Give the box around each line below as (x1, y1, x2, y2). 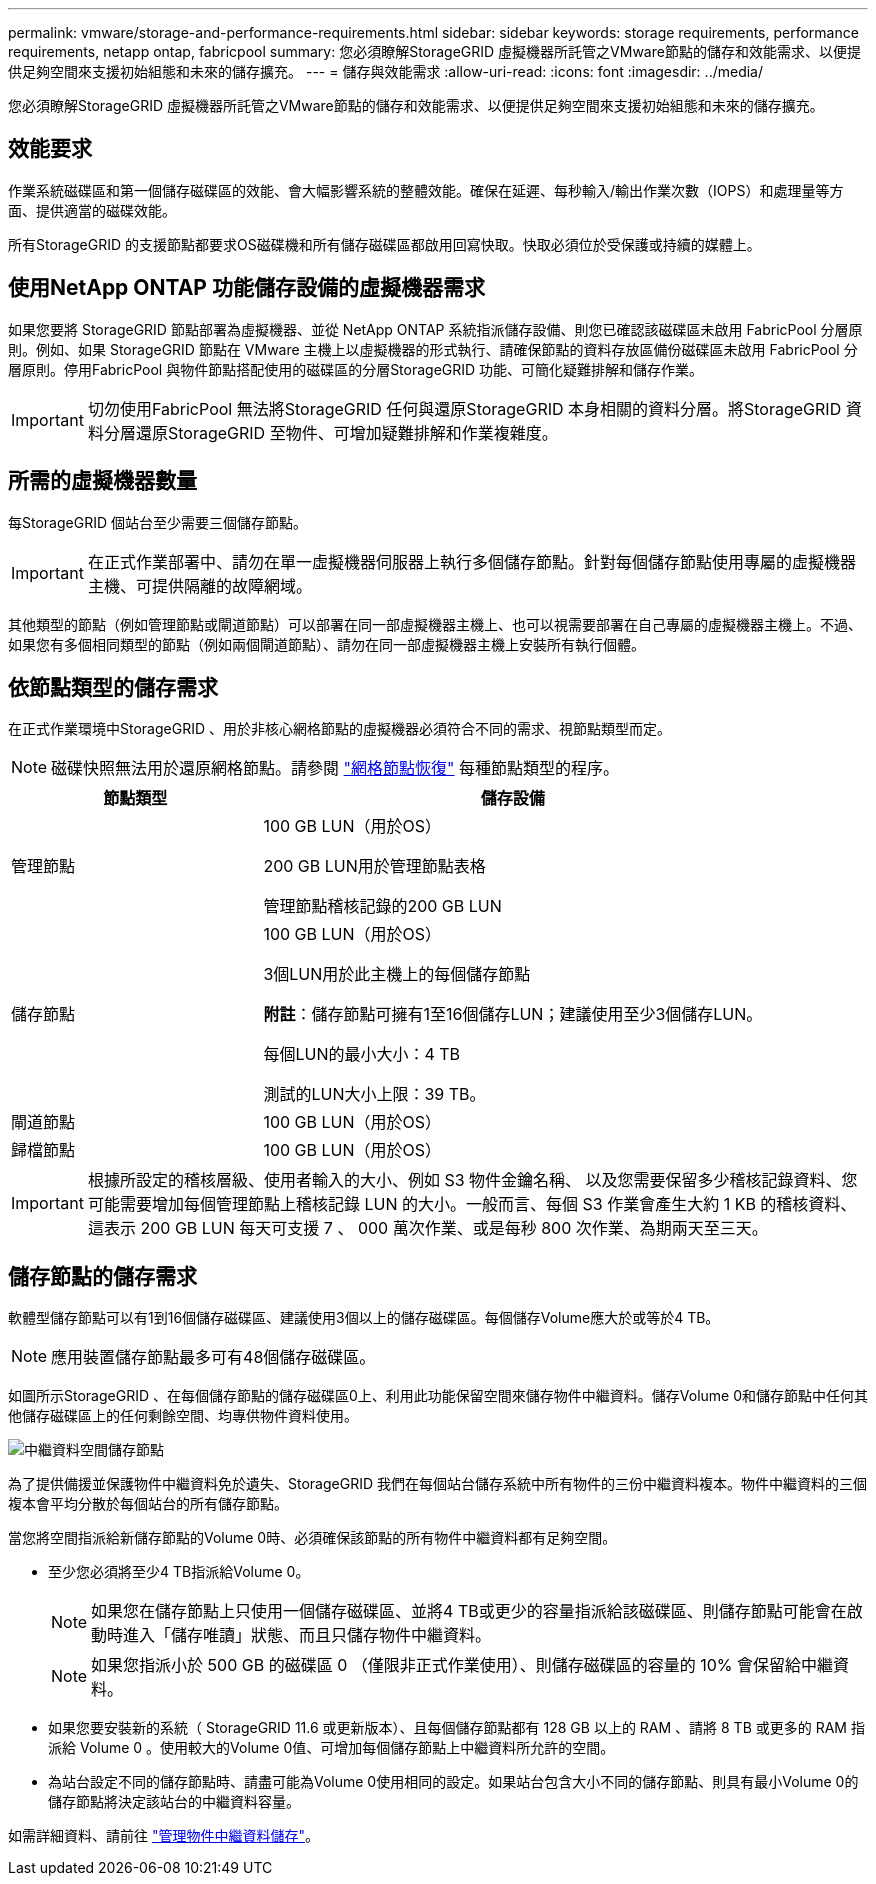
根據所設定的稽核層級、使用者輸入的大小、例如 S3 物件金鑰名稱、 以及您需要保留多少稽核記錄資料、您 (87, 1170, 858, 1191)
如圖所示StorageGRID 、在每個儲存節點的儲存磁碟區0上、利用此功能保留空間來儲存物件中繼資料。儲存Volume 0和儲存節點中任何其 (8, 1387, 868, 1405)
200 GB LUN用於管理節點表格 (263, 856, 486, 877)
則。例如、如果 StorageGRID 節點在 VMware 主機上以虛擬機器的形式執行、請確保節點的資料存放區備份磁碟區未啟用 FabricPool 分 (8, 340, 858, 358)
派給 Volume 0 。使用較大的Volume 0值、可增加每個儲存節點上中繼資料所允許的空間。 (48, 1739, 615, 1757)
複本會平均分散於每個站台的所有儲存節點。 (8, 1495, 288, 1513)
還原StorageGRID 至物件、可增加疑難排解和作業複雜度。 (135, 422, 558, 443)
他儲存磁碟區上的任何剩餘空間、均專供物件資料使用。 (8, 1407, 358, 1425)
